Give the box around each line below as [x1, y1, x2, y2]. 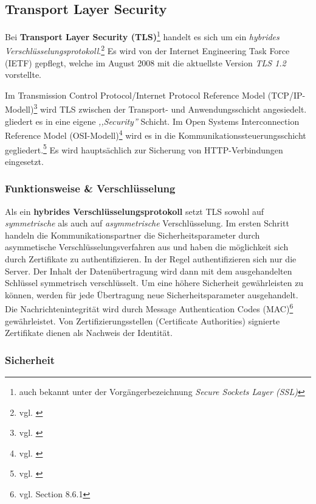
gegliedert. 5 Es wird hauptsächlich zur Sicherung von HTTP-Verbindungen [5, 141, 283, 156]
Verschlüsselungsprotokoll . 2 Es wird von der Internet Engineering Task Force [5, 43, 290, 57]
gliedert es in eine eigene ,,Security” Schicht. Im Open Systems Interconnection [5, 114, 300, 127]
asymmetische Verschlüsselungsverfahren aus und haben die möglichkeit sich [5, 240, 289, 253]
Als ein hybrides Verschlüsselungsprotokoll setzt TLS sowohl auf [5, 205, 264, 217]
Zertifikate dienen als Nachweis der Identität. [5, 326, 173, 339]
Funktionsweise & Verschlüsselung [5, 181, 176, 196]
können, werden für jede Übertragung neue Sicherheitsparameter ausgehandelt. [5, 288, 298, 301]
